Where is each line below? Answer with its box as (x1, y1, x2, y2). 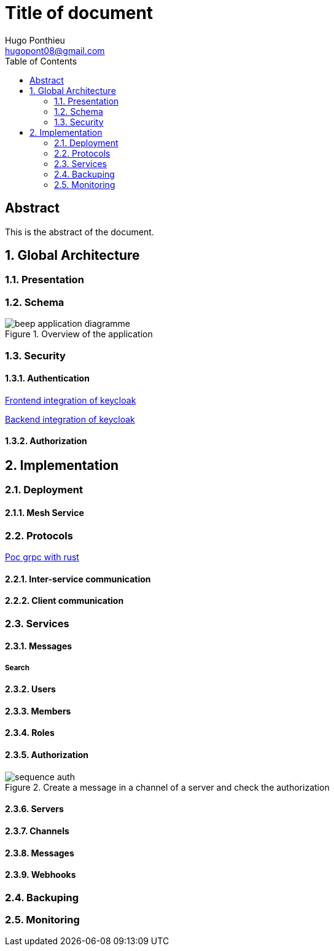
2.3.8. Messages (5, 847, 74, 858)
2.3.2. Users (5, 684, 56, 695)
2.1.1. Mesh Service (5, 507, 84, 519)
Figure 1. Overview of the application (5, 329, 153, 340)
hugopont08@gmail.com (5, 45, 105, 56)
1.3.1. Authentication (5, 373, 90, 384)
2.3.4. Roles (5, 727, 55, 738)
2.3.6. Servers (5, 804, 64, 815)
